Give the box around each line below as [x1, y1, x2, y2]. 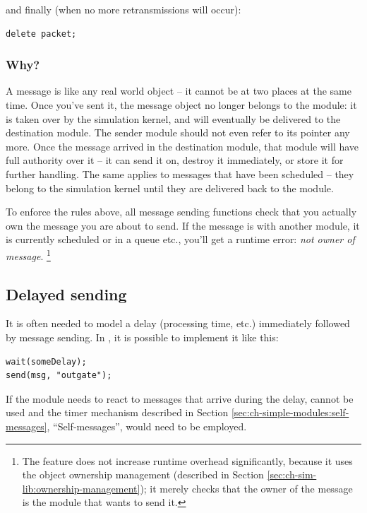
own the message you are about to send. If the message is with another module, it [6, 218, 360, 232]
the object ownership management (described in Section [22, 467, 264, 482]
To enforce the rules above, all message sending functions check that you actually [6, 204, 357, 219]
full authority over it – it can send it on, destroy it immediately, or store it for [6, 153, 344, 167]
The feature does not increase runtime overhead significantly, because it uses [22, 453, 353, 468]
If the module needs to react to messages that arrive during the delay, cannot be [6, 391, 354, 406]
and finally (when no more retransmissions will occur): [6, 2, 241, 16]
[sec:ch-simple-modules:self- [231, 405, 349, 420]
